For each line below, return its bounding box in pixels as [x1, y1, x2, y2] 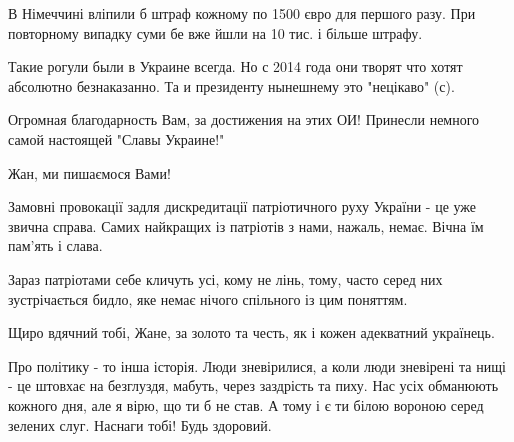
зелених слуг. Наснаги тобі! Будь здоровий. [8, 414, 272, 435]
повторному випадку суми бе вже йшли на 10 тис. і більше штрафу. [8, 22, 423, 43]
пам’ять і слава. [8, 235, 103, 256]
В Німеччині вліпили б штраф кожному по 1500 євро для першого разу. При [8, 3, 476, 23]
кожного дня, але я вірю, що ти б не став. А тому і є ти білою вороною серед [8, 394, 484, 415]
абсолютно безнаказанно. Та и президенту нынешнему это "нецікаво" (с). [8, 75, 455, 96]
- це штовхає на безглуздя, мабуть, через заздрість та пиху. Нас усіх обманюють [8, 375, 499, 396]
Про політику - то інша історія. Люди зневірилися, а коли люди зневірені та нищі [8, 355, 506, 376]
